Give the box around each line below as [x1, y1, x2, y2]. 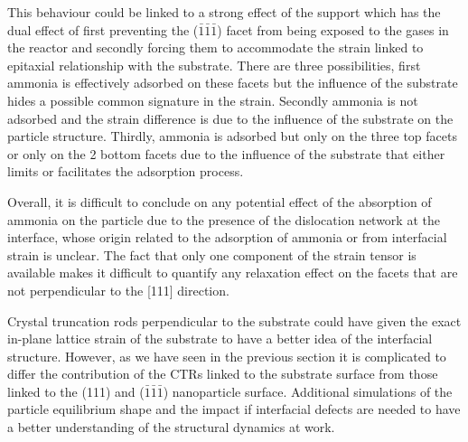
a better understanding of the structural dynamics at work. [7, 418, 335, 437]
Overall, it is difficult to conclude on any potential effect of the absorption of [7, 192, 432, 211]
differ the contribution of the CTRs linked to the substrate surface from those [7, 364, 438, 383]
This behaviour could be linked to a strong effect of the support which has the [7, 3, 441, 21]
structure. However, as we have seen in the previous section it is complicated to [7, 346, 446, 365]
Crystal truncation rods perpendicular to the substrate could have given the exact [7, 311, 462, 330]
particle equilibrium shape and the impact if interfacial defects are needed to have [7, 400, 461, 418]
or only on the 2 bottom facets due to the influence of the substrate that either [7, 144, 445, 163]
